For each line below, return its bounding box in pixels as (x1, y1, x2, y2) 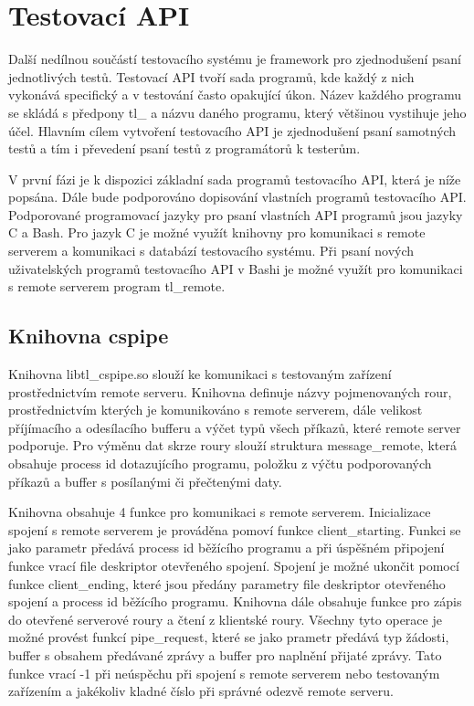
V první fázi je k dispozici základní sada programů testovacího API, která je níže (8, 169, 461, 188)
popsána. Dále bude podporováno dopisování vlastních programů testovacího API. (8, 187, 467, 206)
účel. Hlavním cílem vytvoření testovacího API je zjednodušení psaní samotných (8, 121, 457, 140)
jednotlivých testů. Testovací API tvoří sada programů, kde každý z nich (8, 67, 415, 86)
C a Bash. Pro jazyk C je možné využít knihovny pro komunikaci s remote (8, 223, 426, 242)
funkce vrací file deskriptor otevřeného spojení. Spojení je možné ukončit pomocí (8, 555, 459, 574)
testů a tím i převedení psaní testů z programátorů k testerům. (8, 139, 361, 158)
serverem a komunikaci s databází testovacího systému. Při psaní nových (8, 241, 415, 260)
